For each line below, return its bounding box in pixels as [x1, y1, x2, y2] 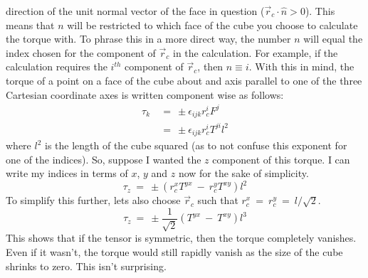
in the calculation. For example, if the [173, 45, 338, 60]
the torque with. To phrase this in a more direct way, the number [6, 31, 291, 46]
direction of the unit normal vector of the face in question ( [6, 4, 265, 18]
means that [6, 17, 55, 32]
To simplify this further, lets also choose [6, 193, 181, 208]
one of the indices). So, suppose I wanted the [6, 151, 201, 166]
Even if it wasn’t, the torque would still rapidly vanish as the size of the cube [6, 245, 343, 260]
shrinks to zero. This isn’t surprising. [6, 258, 167, 273]
